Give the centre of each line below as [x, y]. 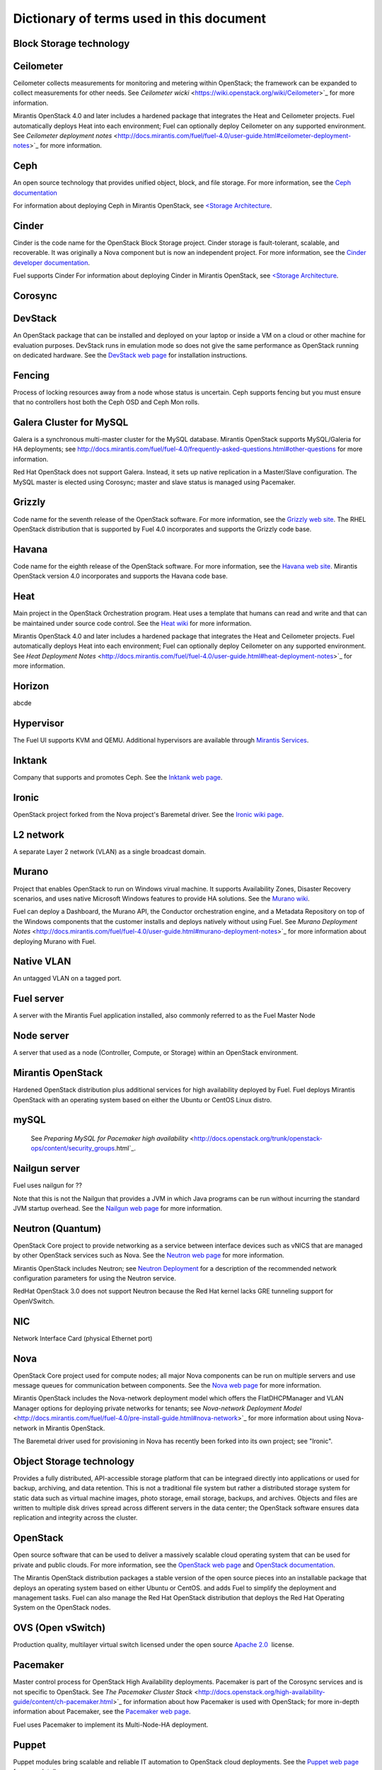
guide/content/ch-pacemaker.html [63, 1701]
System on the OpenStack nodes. [62, 1608]
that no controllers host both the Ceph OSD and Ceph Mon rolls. [106, 402]
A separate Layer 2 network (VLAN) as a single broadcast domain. [110, 851]
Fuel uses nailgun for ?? [48, 1185]
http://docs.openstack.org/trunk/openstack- [258, 1138]
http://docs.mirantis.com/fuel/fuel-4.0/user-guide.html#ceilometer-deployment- [235, 136]
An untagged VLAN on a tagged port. [67, 978]
